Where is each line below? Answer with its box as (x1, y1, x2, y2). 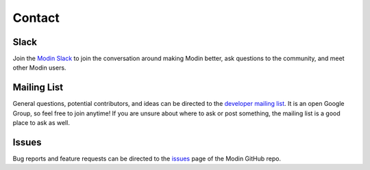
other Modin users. (12, 63, 66, 72)
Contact (12, 10, 60, 25)
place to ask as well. (12, 119, 70, 127)
